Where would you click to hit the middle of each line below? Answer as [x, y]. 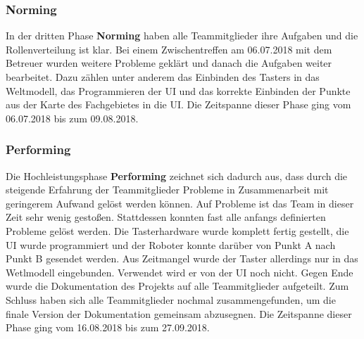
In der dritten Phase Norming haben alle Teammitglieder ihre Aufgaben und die [182, 36]
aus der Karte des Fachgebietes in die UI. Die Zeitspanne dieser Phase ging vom [178, 104]
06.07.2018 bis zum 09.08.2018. [72, 118]
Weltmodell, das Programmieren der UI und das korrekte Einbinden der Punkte [178, 90]
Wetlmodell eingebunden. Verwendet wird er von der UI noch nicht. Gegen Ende [180, 272]
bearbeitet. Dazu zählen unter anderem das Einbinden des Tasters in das [163, 77]
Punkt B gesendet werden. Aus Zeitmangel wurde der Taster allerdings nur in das [182, 258]
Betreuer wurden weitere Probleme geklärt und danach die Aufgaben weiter [169, 63]
